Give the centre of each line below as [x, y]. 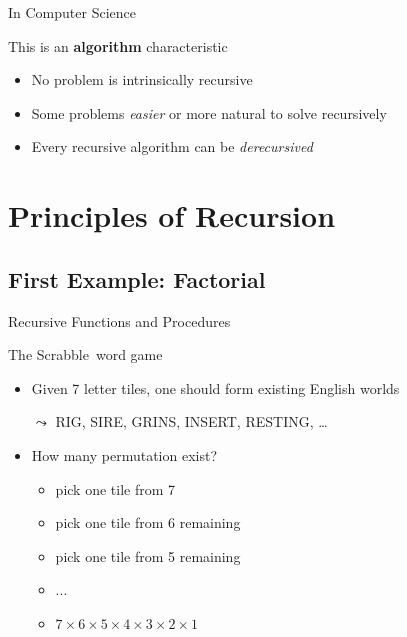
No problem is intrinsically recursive [142, 79]
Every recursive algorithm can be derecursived [172, 146]
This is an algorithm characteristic [118, 45]
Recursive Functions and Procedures [119, 320]
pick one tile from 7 [115, 488]
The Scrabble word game [85, 354]
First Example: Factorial [137, 278]
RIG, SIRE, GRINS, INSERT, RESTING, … [191, 421]
